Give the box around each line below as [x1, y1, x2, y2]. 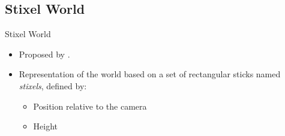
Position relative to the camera [33, 99, 147, 112]
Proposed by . [19, 47, 70, 60]
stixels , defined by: [19, 79, 87, 92]
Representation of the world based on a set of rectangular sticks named [19, 68, 281, 80]
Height [33, 120, 58, 132]
